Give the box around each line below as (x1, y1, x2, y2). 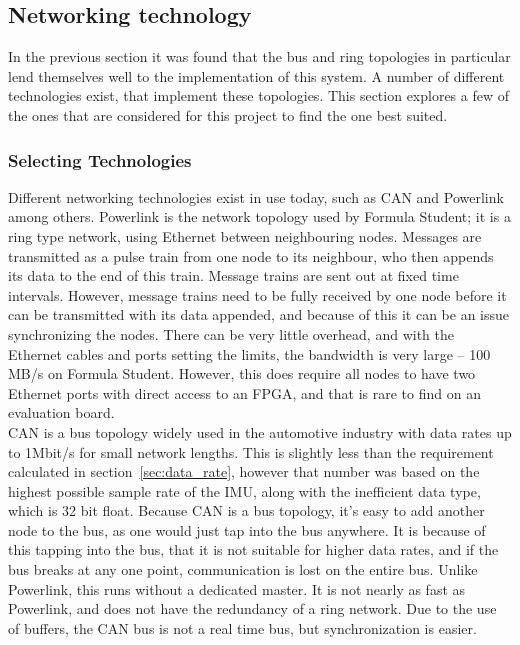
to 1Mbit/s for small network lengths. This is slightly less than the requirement (8, 441, 494, 462)
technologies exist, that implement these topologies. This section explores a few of (8, 85, 510, 106)
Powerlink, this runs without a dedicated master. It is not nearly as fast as (8, 578, 466, 599)
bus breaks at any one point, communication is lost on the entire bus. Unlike (8, 559, 478, 580)
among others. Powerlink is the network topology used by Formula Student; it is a (8, 206, 511, 227)
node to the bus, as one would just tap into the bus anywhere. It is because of (8, 519, 486, 540)
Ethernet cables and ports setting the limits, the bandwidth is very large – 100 (8, 343, 491, 364)
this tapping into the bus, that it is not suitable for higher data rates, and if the (8, 539, 499, 560)
